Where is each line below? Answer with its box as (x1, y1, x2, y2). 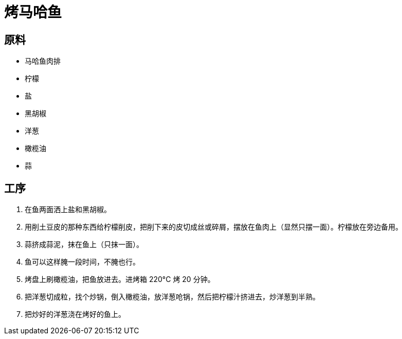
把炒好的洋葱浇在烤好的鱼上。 (25, 310, 125, 319)
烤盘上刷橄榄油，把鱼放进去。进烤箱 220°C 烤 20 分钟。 (25, 275, 215, 284)
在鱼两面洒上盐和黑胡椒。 (25, 205, 111, 214)
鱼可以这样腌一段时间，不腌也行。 (25, 257, 140, 267)
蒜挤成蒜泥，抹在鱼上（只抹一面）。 (25, 240, 143, 249)
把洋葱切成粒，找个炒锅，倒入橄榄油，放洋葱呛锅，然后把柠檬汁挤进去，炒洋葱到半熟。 (25, 292, 320, 302)
